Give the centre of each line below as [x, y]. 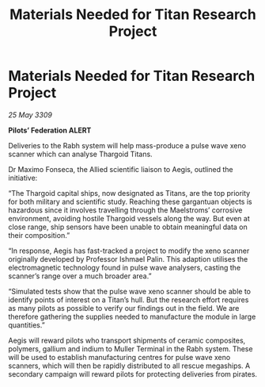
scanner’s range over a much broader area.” [80, 276]
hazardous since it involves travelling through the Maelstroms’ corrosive [125, 210]
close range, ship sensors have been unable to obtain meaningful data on [128, 227]
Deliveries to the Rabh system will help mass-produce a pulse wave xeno [127, 145]
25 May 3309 [30, 115]
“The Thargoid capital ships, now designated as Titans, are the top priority [129, 193]
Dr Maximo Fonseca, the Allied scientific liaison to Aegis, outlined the [121, 169]
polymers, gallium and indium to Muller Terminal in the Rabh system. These [131, 349]
